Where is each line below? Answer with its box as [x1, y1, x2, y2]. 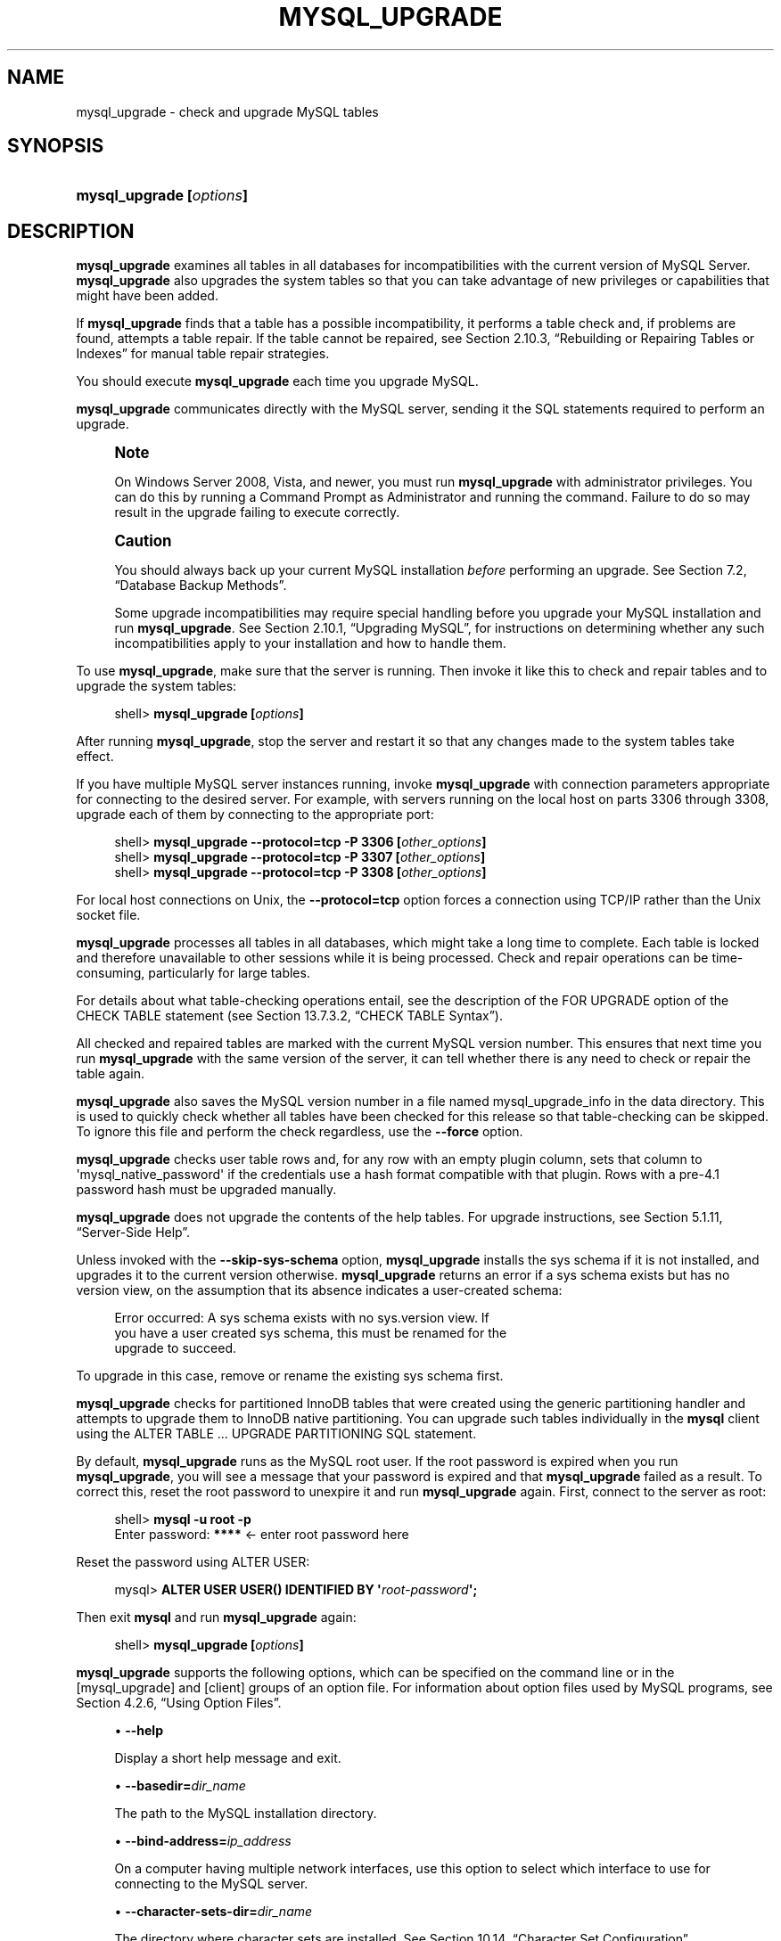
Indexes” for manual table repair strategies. [76, 346, 330, 362]
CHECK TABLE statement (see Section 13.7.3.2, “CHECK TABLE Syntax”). [76, 1008, 504, 1024]
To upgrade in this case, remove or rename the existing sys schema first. [76, 1368, 504, 1384]
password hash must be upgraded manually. [76, 1182, 337, 1198]
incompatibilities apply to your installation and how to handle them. [114, 635, 506, 651]
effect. [76, 749, 114, 765]
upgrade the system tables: [76, 678, 237, 694]
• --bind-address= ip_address [114, 1833, 292, 1849]
